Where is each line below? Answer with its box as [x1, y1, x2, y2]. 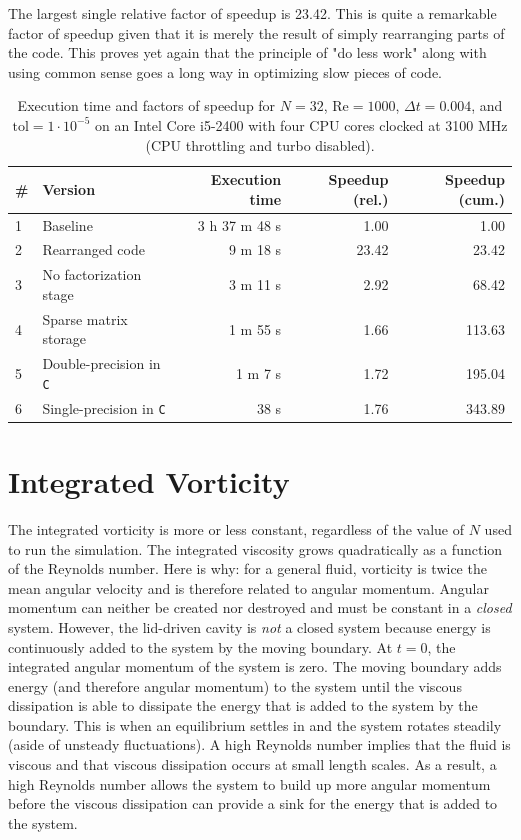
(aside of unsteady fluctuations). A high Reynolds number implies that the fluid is [8, 734, 511, 755]
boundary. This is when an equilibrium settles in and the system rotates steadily [8, 714, 502, 735]
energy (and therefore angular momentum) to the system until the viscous [8, 675, 462, 696]
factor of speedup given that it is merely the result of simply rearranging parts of [8, 22, 505, 43]
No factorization [42, 264, 142, 285]
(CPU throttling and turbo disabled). [145, 134, 375, 155]
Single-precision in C [42, 397, 166, 418]
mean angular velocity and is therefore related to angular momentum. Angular [8, 577, 489, 598]
